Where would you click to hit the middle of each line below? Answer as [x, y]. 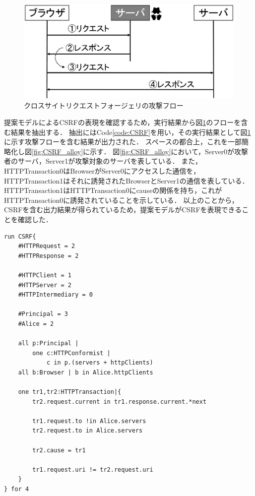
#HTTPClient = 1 [45, 275]
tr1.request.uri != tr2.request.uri [93, 469]
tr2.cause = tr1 [59, 450]
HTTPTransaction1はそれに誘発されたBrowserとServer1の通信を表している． [127, 180]
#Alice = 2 [36, 324]
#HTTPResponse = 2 [48, 256]
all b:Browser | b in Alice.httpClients [86, 372]
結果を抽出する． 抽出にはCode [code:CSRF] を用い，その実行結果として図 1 [131, 132]
